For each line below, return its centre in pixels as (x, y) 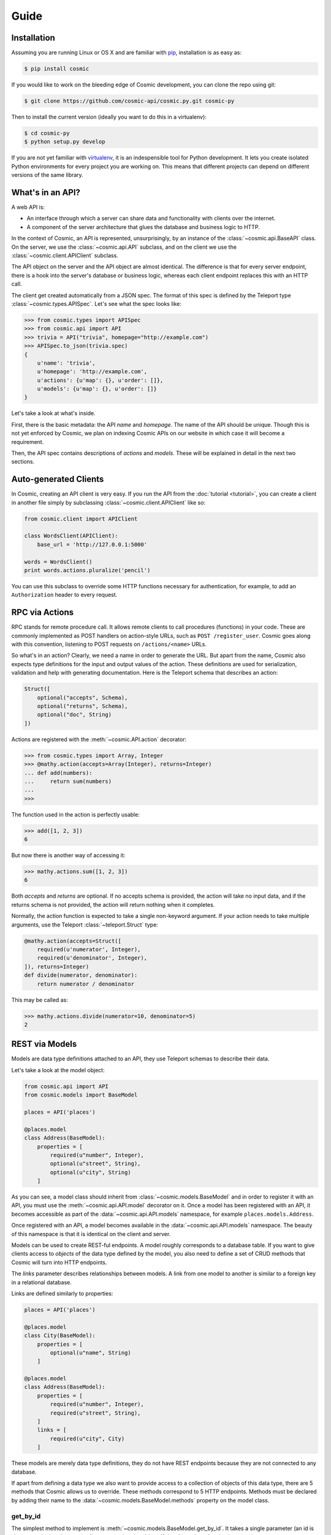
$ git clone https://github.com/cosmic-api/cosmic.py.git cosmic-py (129, 101)
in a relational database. (41, 1282)
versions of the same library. (48, 175)
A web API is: (28, 207)
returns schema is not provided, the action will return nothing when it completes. (113, 904)
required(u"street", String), (95, 1413)
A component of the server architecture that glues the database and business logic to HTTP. (143, 227)
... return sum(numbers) (68, 781)
